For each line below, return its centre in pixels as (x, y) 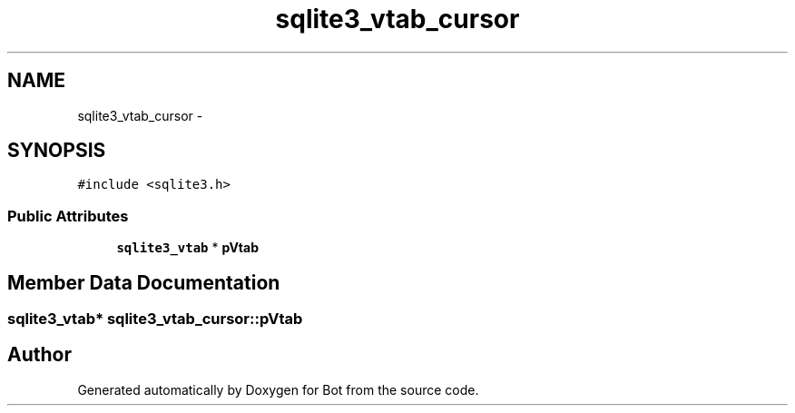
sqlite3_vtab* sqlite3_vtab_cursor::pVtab (155, 319)
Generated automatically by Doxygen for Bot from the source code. (278, 389)
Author (39, 355)
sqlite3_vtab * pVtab (188, 248)
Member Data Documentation (144, 282)
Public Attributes (68, 216)
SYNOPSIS (57, 151)
